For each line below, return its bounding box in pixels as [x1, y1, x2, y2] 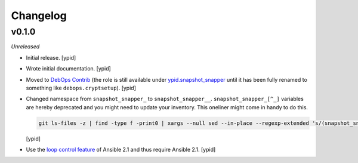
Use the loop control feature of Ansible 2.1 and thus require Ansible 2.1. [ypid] [26, 146, 216, 153]
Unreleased [11, 43, 40, 50]
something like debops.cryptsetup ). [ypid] [26, 84, 137, 91]
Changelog [11, 9, 67, 22]
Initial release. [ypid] [26, 54, 76, 61]
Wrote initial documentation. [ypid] [26, 65, 112, 72]
